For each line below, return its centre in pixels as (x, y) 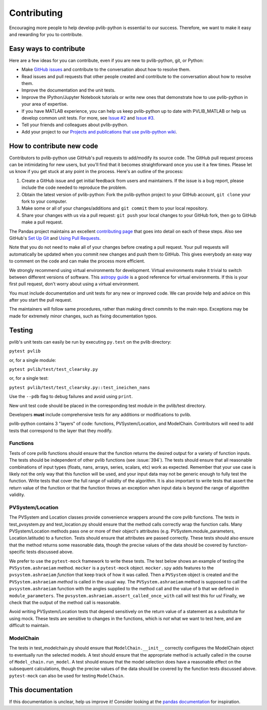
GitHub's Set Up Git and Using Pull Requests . (55, 238)
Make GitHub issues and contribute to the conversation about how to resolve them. (106, 70)
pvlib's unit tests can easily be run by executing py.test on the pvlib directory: (90, 342)
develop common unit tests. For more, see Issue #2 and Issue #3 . (88, 118)
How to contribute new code (54, 146)
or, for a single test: (29, 378)
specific (17, 552)
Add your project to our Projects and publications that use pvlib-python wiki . (99, 132)
